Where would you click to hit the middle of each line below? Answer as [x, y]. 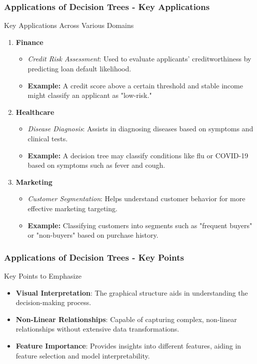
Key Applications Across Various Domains [69, 25]
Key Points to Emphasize [43, 275]
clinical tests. [48, 138]
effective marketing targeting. [72, 208]
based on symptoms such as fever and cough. [96, 165]
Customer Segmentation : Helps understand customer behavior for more [136, 198]
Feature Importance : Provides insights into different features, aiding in [128, 345]
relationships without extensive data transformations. [97, 329]
